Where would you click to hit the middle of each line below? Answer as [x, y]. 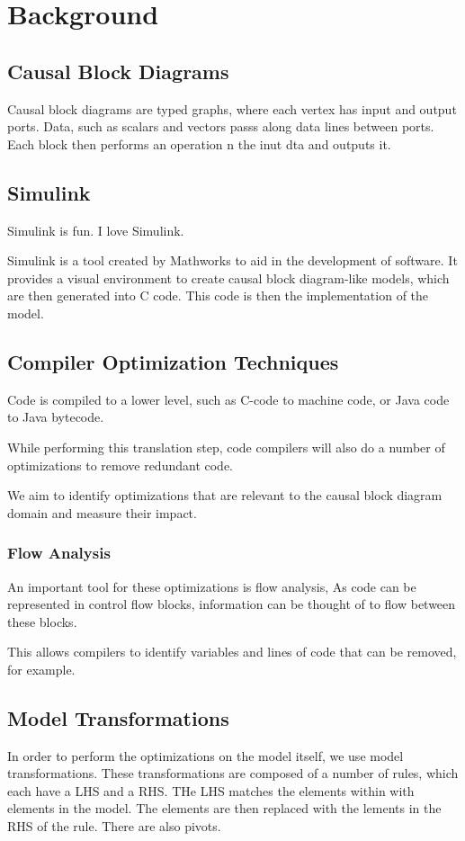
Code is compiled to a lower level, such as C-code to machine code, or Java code [228, 399]
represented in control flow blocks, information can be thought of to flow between [232, 604]
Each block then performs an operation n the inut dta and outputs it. [199, 143]
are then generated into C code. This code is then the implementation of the [218, 295]
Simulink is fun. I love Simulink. [96, 230]
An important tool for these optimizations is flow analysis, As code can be [212, 586]
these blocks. [42, 621]
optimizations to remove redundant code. [120, 465]
